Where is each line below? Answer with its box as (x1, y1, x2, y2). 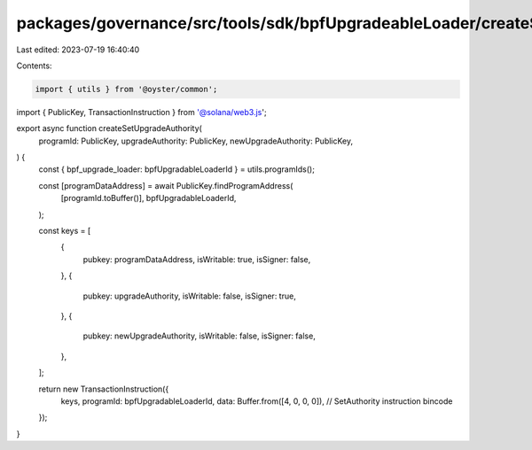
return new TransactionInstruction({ (38, 384, 169, 394)
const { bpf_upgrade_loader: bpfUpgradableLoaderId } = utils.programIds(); (38, 164, 315, 175)
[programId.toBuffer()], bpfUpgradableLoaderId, (60, 193, 237, 204)
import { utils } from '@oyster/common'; (35, 84, 218, 94)
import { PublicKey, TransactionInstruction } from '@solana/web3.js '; (16, 106, 267, 117)
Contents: (16, 60, 52, 71)
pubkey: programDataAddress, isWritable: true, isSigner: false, (82, 253, 311, 265)
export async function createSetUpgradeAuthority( (16, 123, 203, 134)
